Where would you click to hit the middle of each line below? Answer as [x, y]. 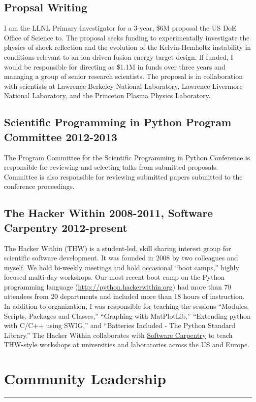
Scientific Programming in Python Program [118, 122]
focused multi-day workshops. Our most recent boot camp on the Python [114, 277]
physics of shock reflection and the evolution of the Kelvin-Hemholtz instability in [128, 47]
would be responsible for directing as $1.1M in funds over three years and [115, 66]
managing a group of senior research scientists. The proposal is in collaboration [123, 76]
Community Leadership [85, 379]
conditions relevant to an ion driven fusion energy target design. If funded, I [119, 56]
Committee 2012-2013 [61, 136]
